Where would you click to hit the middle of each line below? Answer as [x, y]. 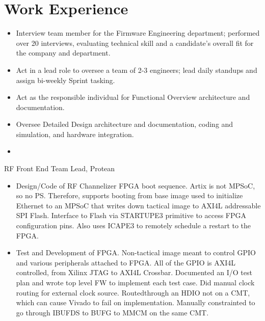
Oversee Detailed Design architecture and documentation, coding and [125, 124]
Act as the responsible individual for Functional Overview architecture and [133, 97]
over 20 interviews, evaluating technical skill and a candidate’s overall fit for [135, 43]
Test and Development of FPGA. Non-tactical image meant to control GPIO [136, 252]
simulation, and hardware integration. [75, 134]
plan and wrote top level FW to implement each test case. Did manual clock [135, 282]
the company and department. [63, 53]
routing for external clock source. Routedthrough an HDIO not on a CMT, [133, 292]
